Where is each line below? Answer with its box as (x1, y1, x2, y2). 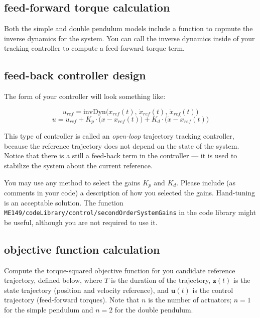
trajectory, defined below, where (4, 275, 102, 285)
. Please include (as (176, 177, 236, 187)
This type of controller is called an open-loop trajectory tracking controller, (4, 131, 234, 141)
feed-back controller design (4, 67, 146, 83)
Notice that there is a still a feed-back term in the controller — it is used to (4, 150, 237, 161)
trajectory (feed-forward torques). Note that (4, 294, 140, 305)
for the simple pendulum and (4, 304, 93, 315)
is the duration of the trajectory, (110, 275, 211, 285)
